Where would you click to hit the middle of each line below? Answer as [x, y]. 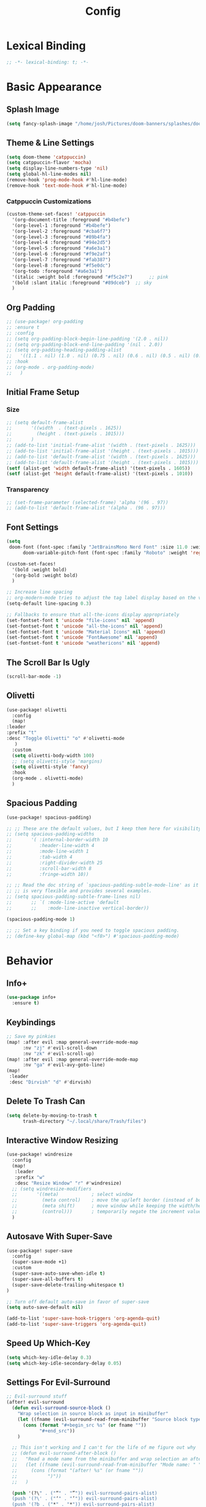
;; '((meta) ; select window [72, 1194]
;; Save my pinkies [31, 1037]
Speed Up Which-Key [48, 1343]
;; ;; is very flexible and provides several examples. [79, 891]
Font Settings [32, 527]
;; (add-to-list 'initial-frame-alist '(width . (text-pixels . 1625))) [101, 446]
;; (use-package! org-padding [45, 322]
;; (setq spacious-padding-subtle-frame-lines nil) [74, 897]
